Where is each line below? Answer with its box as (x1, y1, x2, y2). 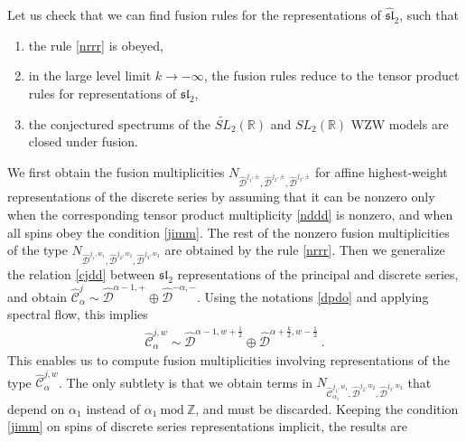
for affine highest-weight (315, 163, 448, 181)
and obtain (7, 287, 68, 306)
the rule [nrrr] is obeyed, (28, 35, 164, 54)
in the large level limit (28, 66, 152, 85)
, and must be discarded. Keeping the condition (195, 399, 459, 418)
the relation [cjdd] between (7, 265, 155, 284)
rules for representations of (28, 84, 177, 102)
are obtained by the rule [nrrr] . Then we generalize (164, 240, 445, 259)
